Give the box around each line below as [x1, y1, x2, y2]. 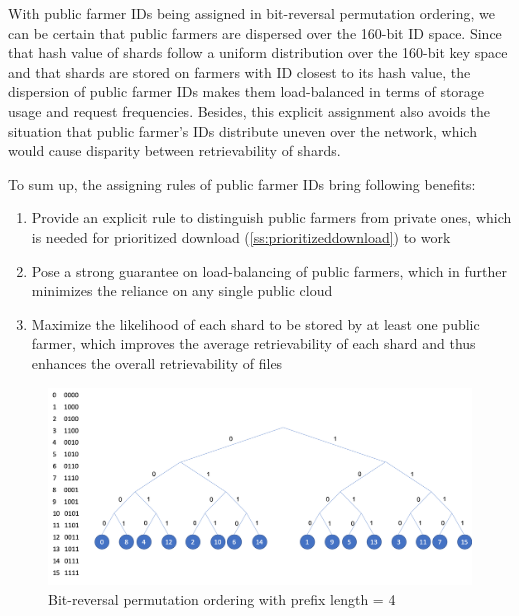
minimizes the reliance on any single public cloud [31, 280, 333, 301]
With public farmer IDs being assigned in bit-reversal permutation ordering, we [8, 3, 495, 23]
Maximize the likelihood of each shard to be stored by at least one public [31, 313, 480, 334]
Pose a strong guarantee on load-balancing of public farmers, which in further [31, 260, 507, 281]
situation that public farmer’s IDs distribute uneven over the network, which [8, 120, 477, 141]
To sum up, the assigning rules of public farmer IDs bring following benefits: [8, 173, 476, 194]
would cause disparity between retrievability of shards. [8, 140, 341, 161]
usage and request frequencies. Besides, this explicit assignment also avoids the [8, 100, 491, 121]
